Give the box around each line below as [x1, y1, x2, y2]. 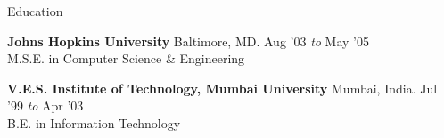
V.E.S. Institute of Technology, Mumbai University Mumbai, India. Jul [7, 78, 438, 97]
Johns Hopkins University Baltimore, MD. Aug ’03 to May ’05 [7, 31, 369, 50]
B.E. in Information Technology [7, 113, 181, 132]
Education [7, 2, 63, 20]
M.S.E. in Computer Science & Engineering [7, 49, 245, 68]
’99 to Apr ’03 [7, 96, 84, 115]
